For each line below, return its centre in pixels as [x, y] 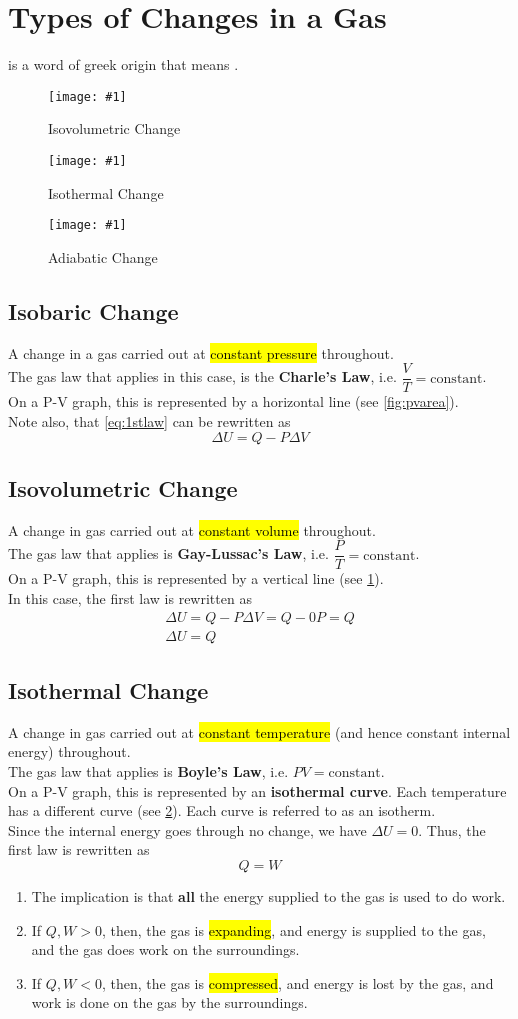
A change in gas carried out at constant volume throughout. [192, 529]
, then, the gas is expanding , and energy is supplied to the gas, [293, 929]
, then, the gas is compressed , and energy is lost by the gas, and [297, 982]
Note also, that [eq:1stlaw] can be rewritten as [149, 420]
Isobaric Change [93, 310]
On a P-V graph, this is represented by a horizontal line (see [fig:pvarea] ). [233, 401]
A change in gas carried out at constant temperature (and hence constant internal [259, 731]
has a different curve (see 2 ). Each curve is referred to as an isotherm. [222, 810]
